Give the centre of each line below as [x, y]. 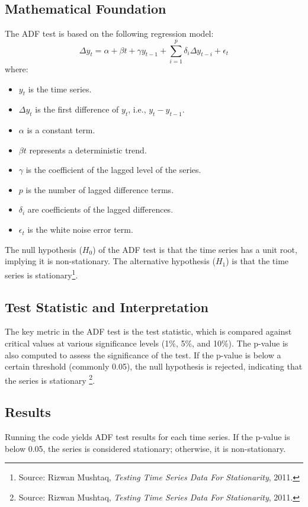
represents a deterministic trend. [88, 150]
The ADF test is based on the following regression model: [109, 33]
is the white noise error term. [80, 230]
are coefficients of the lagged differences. [100, 209]
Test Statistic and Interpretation [107, 307]
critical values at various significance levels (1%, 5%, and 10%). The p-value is [147, 343]
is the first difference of [77, 109]
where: [17, 68]
